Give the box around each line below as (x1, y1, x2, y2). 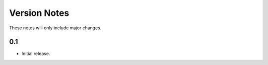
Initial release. (21, 51, 50, 57)
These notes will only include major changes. (9, 25, 102, 31)
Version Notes (9, 7, 69, 18)
